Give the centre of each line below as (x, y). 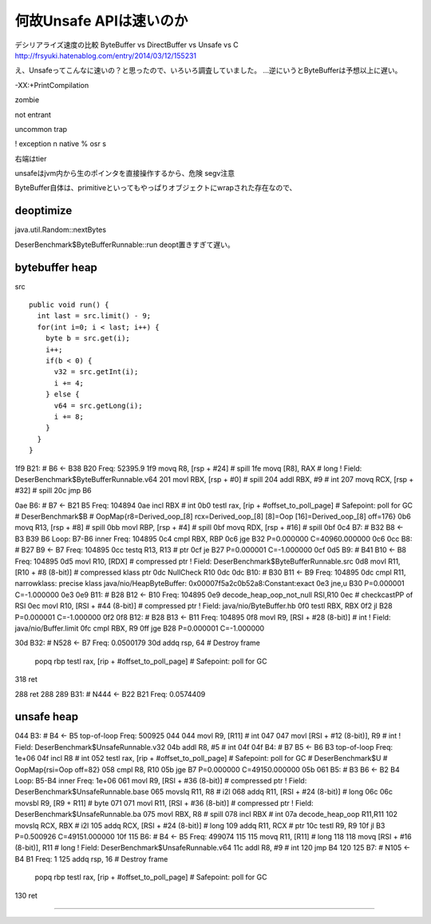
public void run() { (69, 305)
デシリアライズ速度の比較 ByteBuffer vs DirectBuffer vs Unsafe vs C (127, 45)
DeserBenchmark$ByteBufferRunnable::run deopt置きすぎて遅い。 (125, 245)
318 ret (26, 679)
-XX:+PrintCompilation (52, 85)
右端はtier (31, 158)
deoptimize (43, 211)
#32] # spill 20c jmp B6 (53, 491)
